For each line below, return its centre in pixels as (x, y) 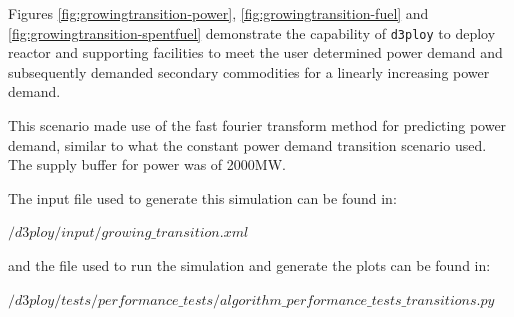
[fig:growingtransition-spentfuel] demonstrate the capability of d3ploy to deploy (252, 32)
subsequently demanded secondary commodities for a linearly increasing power (249, 71)
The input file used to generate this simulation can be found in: (202, 197)
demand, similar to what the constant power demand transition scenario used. (247, 144)
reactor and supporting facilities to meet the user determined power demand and (255, 52)
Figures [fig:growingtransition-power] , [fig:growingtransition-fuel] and (218, 13)
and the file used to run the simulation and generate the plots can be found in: (249, 265)
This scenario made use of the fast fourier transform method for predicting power (257, 125)
